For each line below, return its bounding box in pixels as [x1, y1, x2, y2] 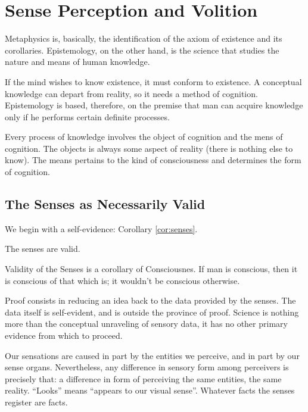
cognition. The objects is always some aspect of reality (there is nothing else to [5, 142, 293, 154]
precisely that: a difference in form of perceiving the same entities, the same [5, 372, 282, 385]
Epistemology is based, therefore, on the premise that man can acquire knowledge [5, 99, 303, 111]
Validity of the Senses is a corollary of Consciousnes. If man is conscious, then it [5, 263, 298, 275]
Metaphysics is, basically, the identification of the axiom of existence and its [5, 32, 282, 45]
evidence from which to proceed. [5, 329, 123, 342]
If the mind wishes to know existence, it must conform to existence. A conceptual [5, 75, 302, 88]
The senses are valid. [5, 242, 80, 255]
